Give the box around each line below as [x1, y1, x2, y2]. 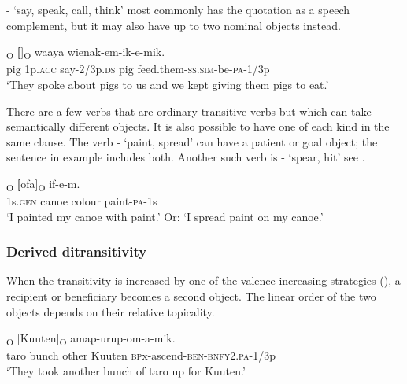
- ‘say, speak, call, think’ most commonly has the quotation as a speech [6, 2, 350, 17]
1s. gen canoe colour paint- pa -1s [6, 193, 157, 209]
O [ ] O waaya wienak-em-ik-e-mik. [6, 43, 165, 61]
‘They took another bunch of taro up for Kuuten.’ [6, 362, 246, 378]
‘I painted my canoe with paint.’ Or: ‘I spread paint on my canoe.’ [6, 208, 324, 224]
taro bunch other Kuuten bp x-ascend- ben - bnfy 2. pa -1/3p [6, 347, 276, 364]
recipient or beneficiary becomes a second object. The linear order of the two [6, 288, 376, 304]
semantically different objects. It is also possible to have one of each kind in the [6, 118, 390, 135]
